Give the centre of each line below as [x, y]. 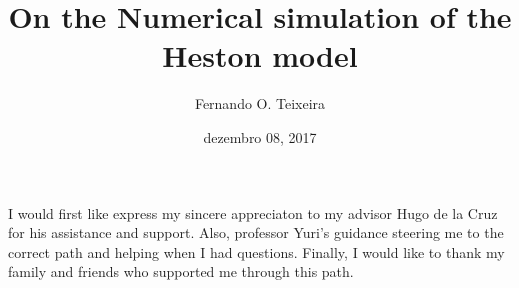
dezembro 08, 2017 [260, 136]
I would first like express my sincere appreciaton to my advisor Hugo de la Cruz [253, 212]
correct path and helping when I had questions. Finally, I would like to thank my [256, 251]
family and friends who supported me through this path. [181, 271]
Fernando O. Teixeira [260, 103]
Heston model [260, 55]
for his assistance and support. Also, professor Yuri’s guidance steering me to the [256, 232]
